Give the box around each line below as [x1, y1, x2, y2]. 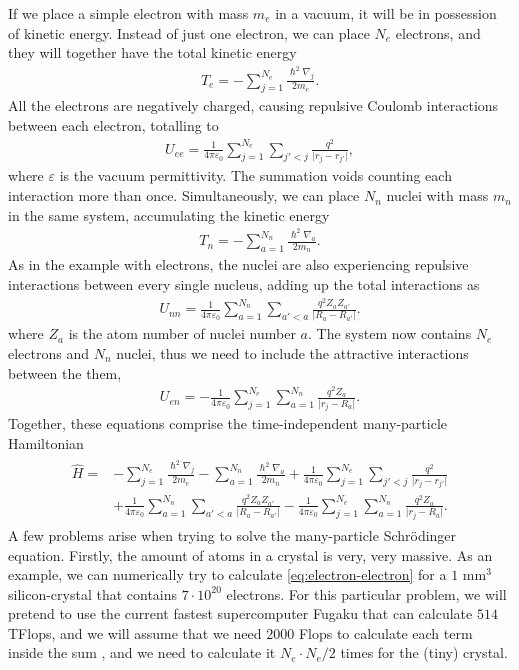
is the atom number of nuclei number [68, 323, 296, 344]
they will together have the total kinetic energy [8, 42, 297, 63]
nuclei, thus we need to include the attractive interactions [116, 342, 469, 363]
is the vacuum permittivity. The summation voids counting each [59, 165, 452, 186]
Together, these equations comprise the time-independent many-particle [8, 413, 447, 434]
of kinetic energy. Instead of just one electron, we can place [8, 22, 370, 43]
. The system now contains [308, 323, 472, 344]
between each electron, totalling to [8, 115, 219, 136]
